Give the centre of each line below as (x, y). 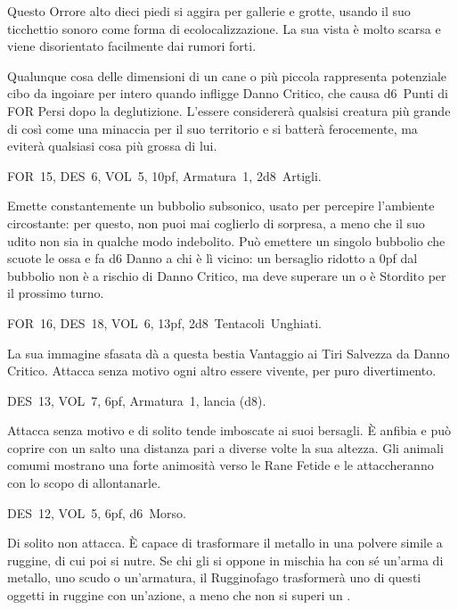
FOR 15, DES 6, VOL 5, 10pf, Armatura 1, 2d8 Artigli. (164, 175)
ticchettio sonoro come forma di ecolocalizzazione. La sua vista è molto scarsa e (224, 28)
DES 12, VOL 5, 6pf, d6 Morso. (97, 512)
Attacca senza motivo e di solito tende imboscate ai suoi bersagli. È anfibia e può (229, 430)
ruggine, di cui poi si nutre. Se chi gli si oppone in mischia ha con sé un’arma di (225, 560)
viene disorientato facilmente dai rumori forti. (132, 46)
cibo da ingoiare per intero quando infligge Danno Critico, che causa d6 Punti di (228, 93)
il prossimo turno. (56, 293)
